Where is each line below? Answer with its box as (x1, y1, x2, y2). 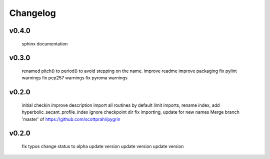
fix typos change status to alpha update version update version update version (21, 143, 184, 149)
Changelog (9, 7, 56, 18)
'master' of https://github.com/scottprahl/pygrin (21, 116, 121, 122)
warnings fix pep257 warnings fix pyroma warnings (21, 75, 128, 81)
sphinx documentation (21, 40, 68, 47)
